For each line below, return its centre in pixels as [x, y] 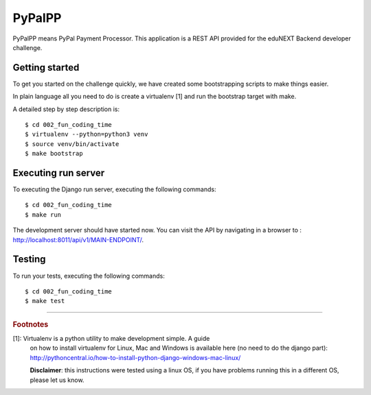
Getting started [46, 68]
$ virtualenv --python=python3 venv [87, 134]
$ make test [45, 301]
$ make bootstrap [54, 154]
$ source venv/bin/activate [72, 144]
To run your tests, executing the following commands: [89, 276]
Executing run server [59, 173]
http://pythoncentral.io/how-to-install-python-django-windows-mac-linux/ [135, 357]
